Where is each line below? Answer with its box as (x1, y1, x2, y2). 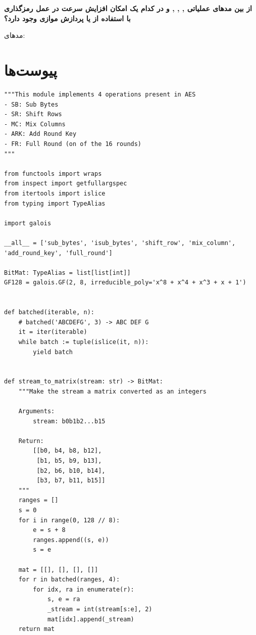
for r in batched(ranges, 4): (18, 576, 120, 583)
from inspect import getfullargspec (4, 180, 127, 187)
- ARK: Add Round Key (4, 130, 77, 138)
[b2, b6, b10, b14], (36, 467, 106, 474)
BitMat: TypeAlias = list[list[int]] (4, 269, 131, 276)
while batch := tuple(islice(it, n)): (18, 338, 149, 346)
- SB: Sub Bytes (4, 101, 59, 108)
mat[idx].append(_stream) (47, 615, 134, 623)
